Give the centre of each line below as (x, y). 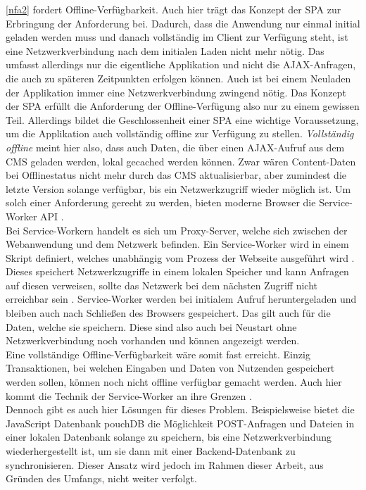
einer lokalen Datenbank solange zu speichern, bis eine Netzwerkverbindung (169, 437)
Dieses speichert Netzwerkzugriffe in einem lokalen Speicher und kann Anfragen (177, 271)
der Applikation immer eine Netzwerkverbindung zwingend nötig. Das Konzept (176, 92)
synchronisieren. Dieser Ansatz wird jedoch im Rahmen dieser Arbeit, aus (165, 464)
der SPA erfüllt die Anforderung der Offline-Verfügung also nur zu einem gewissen (183, 106)
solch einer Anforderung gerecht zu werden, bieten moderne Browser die (161, 202)
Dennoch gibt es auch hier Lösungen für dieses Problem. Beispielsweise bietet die (180, 409)
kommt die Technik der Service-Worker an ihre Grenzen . (129, 395)
